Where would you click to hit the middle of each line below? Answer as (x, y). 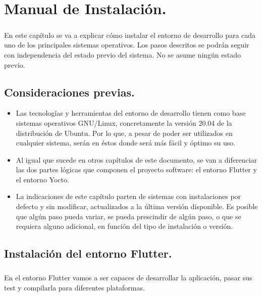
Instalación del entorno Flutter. (88, 253)
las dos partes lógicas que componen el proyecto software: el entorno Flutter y (136, 169)
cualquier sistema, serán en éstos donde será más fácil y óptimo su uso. (126, 143)
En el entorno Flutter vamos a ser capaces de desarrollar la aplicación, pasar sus (128, 278)
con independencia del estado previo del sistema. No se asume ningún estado (123, 54)
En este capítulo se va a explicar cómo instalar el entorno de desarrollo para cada (130, 35)
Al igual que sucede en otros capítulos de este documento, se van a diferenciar (137, 159)
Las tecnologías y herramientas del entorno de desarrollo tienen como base (131, 113)
